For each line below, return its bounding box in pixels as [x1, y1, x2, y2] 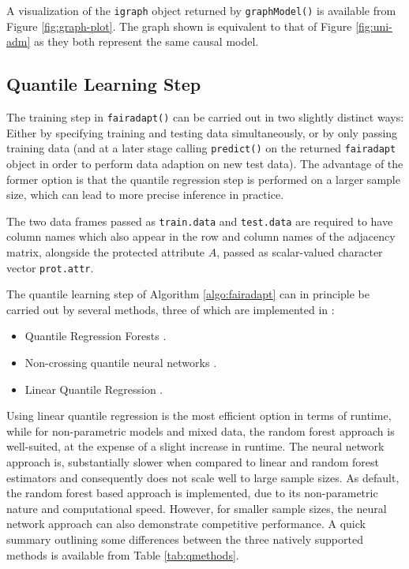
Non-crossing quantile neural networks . [24, 354, 217, 371]
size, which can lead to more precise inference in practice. [6, 186, 284, 203]
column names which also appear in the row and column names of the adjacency [6, 228, 396, 245]
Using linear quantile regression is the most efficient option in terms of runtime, [6, 407, 392, 424]
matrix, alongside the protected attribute [6, 243, 205, 260]
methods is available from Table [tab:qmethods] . [6, 546, 239, 563]
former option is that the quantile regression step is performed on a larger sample [6, 170, 400, 187]
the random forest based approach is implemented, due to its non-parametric [6, 485, 378, 501]
